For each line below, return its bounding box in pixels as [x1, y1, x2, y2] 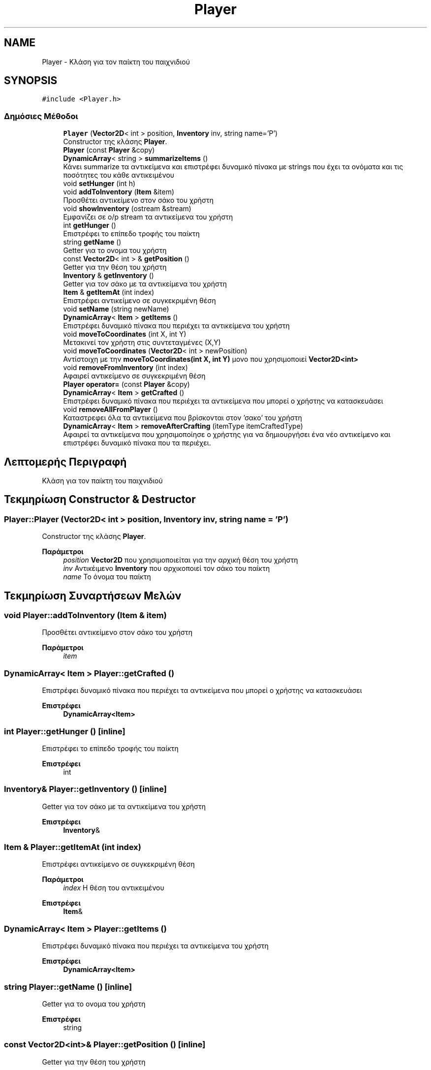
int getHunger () [63, 221, 116, 230]
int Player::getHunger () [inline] [4, 726, 125, 736]
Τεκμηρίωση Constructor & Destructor [4, 493, 196, 506]
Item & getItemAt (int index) [63, 288, 154, 297]
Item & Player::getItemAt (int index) [4, 842, 141, 852]
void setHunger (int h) [63, 179, 136, 188]
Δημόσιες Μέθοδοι [4, 111, 78, 121]
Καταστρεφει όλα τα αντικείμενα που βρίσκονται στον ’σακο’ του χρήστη [63, 413, 302, 422]
